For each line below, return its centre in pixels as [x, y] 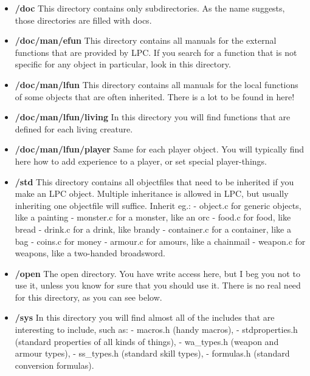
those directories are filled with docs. [83, 20]
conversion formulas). [54, 365]
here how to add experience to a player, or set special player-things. [141, 161]
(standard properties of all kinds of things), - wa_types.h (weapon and [147, 341]
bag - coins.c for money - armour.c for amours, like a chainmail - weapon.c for [160, 241]
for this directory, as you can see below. [88, 297]
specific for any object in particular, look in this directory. [123, 64]
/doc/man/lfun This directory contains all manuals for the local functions [157, 84]
